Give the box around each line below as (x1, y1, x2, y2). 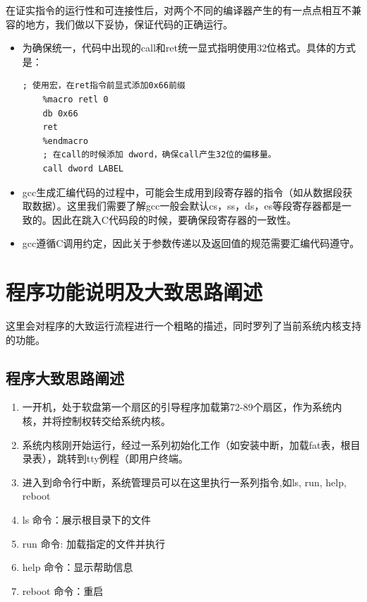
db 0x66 (42, 108, 78, 119)
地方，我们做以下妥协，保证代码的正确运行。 (25, 16, 233, 31)
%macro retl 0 (42, 94, 109, 104)
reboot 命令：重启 (22, 583, 104, 598)
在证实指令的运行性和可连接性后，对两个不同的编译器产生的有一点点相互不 (6, 3, 351, 17)
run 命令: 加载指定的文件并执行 (22, 536, 166, 550)
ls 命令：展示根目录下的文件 (22, 512, 151, 526)
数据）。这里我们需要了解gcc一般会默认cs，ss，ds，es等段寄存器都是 (32, 198, 342, 213)
